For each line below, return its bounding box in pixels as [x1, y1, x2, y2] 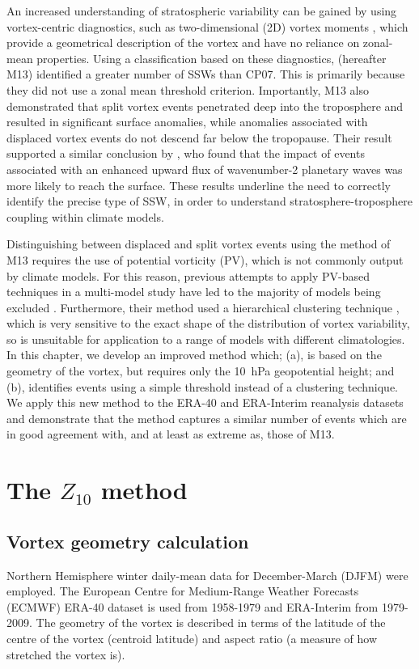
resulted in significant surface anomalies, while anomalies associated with [6, 113, 368, 130]
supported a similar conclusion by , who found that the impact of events [6, 145, 365, 162]
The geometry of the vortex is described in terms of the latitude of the [36, 614, 386, 631]
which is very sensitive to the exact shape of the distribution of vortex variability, [6, 315, 410, 332]
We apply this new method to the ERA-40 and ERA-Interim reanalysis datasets [6, 394, 404, 411]
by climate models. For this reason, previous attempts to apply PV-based [6, 267, 370, 284]
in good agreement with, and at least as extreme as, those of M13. [6, 426, 335, 442]
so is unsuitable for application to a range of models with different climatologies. [6, 330, 405, 347]
